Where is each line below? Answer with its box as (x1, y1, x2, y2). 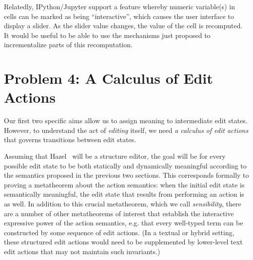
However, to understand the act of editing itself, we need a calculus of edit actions (4, 125, 249, 135)
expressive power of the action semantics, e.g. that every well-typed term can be (4, 218, 243, 228)
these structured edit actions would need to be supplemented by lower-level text (4, 237, 243, 247)
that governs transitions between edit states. (4, 134, 136, 145)
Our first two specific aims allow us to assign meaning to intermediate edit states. (4, 115, 248, 126)
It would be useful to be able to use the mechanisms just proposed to (4, 30, 211, 40)
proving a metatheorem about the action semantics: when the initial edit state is (4, 179, 245, 189)
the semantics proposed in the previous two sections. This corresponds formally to (4, 170, 249, 180)
